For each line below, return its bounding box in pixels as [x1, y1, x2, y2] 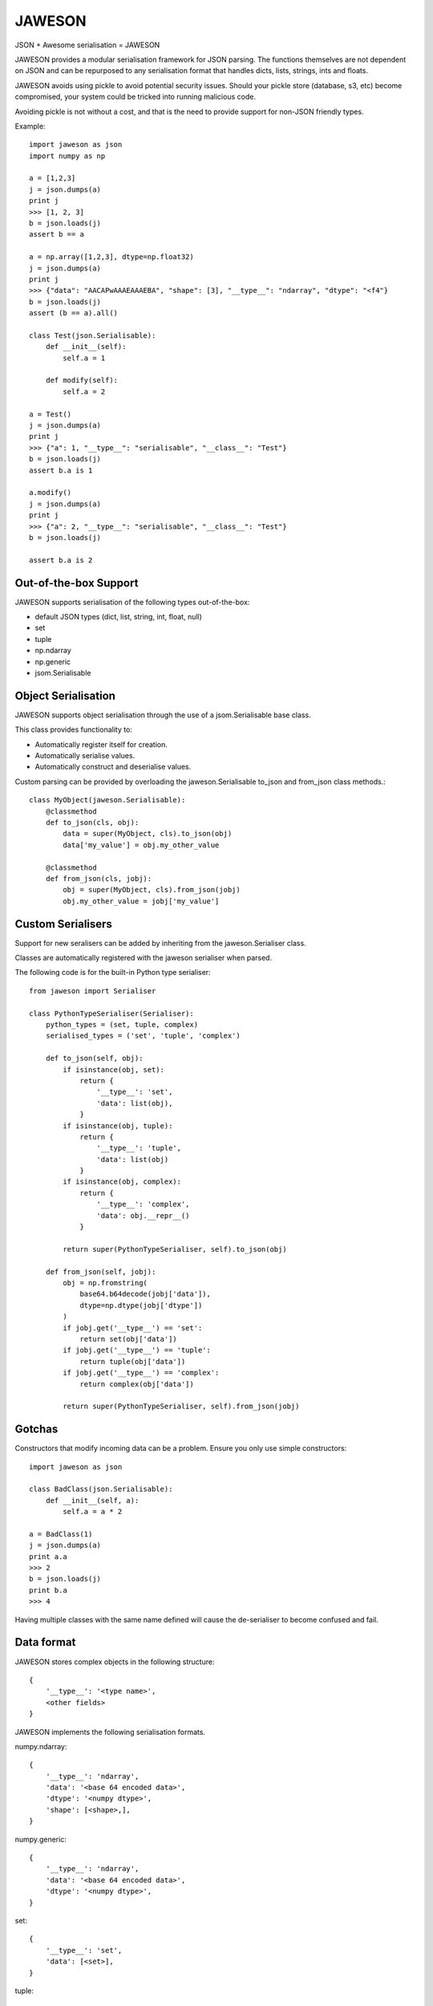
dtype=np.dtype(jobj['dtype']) [79, 1301, 203, 1310]
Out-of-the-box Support [14, 576, 139, 590]
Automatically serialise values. [34, 751, 136, 761]
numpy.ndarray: [14, 1741, 67, 1751]
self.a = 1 [63, 353, 106, 363]
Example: [14, 121, 46, 131]
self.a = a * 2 [63, 1507, 123, 1517]
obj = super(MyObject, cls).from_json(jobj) [63, 885, 241, 895]
